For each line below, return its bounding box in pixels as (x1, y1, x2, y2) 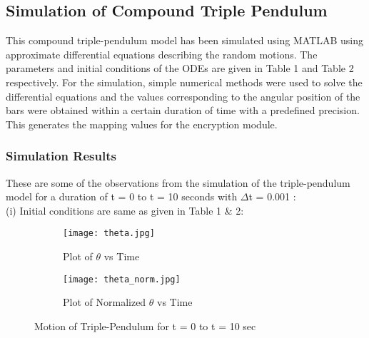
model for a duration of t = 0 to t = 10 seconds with (6, 189, 238, 204)
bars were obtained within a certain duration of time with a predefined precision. (6, 103, 360, 118)
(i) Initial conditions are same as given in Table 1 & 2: (6, 203, 244, 217)
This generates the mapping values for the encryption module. (6, 116, 278, 131)
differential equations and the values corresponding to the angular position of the (6, 88, 360, 103)
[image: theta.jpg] (63, 228, 155, 239)
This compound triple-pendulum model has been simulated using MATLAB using (6, 33, 363, 48)
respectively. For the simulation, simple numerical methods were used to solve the (6, 74, 363, 89)
